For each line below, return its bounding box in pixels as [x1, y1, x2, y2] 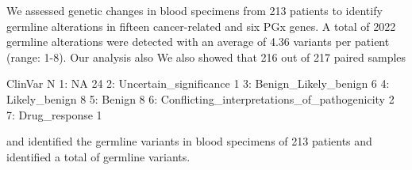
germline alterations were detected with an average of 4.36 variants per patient [6, 33, 390, 50]
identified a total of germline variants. [6, 148, 191, 164]
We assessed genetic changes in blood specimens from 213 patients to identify [6, 2, 383, 18]
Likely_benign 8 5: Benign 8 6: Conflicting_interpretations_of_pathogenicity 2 [6, 90, 395, 107]
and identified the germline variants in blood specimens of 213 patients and [6, 133, 372, 149]
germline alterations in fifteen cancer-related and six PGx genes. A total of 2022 [6, 17, 396, 34]
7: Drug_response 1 [6, 106, 102, 123]
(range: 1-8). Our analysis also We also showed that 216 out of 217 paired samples [6, 48, 406, 65]
